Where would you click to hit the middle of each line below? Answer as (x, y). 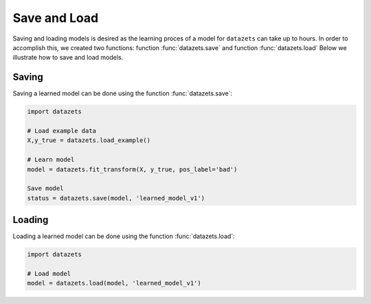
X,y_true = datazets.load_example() (89, 140)
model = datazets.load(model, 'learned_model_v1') (114, 283)
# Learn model (51, 160)
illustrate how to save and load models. (68, 58)
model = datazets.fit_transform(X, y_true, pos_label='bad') (132, 169)
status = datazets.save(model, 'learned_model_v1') (116, 198)
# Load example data (61, 131)
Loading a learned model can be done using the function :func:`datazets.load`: (124, 236)
